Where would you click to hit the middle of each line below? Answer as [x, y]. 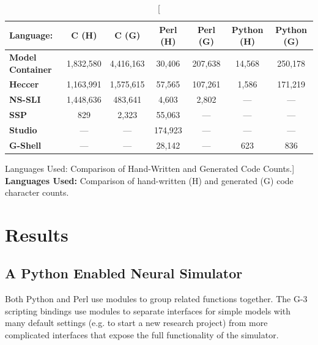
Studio [23, 130]
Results [37, 234]
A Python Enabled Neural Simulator [124, 273]
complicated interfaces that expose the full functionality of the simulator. [142, 335]
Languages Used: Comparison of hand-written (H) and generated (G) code [149, 180]
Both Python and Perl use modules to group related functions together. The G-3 [156, 299]
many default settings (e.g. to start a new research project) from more [136, 323]
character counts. [37, 192]
